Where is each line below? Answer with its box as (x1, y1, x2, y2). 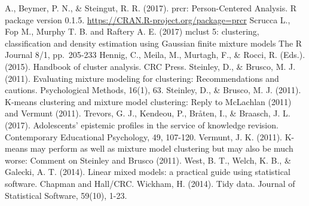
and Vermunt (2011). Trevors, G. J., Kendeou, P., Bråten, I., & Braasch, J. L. (5, 107, 290, 119)
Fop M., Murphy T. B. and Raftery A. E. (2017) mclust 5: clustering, (5, 25, 259, 38)
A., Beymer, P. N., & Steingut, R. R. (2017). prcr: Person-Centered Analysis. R (5, 2, 297, 14)
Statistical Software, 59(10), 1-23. (5, 189, 127, 201)
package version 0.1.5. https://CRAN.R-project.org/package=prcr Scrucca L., (5, 13, 290, 26)
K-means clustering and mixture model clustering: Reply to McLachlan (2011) (5, 95, 292, 107)
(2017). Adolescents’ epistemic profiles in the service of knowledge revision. (5, 118, 279, 131)
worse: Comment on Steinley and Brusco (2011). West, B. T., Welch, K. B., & (5, 153, 291, 166)
